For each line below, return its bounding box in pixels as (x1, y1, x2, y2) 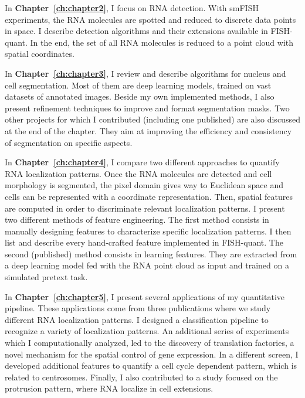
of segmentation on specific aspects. (5, 136, 133, 148)
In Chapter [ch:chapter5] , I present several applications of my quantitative (5, 290, 285, 302)
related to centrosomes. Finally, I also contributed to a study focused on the (5, 370, 278, 383)
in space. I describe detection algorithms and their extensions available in (5, 25, 268, 37)
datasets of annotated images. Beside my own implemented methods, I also (5, 90, 274, 103)
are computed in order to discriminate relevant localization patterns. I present (5, 202, 285, 214)
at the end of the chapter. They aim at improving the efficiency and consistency (5, 124, 292, 137)
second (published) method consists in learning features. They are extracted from (5, 247, 297, 260)
